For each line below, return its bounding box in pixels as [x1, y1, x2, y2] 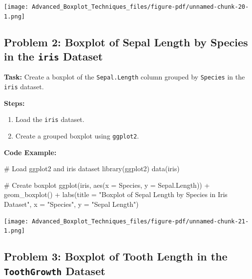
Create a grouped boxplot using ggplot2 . [15, 131, 139, 141]
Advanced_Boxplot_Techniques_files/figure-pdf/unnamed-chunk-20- [32, 3, 249, 10]
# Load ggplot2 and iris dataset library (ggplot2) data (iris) [4, 163, 180, 174]
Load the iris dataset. [15, 114, 84, 124]
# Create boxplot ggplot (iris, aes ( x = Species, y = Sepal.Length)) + [4, 179, 210, 190]
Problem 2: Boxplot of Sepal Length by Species [4, 34, 248, 49]
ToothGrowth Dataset [4, 263, 105, 278]
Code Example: [4, 147, 57, 157]
